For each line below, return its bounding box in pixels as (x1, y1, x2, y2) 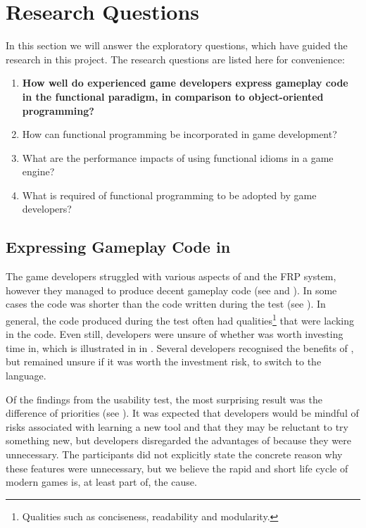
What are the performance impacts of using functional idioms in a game (22, 150, 334, 165)
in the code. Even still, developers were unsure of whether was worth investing (6, 327, 343, 341)
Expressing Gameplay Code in (6, 236, 231, 258)
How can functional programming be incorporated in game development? (22, 127, 337, 142)
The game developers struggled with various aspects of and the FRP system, (6, 269, 336, 284)
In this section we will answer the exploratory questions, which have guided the (6, 38, 348, 53)
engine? (22, 164, 55, 179)
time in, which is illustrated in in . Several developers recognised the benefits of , (6, 340, 354, 355)
